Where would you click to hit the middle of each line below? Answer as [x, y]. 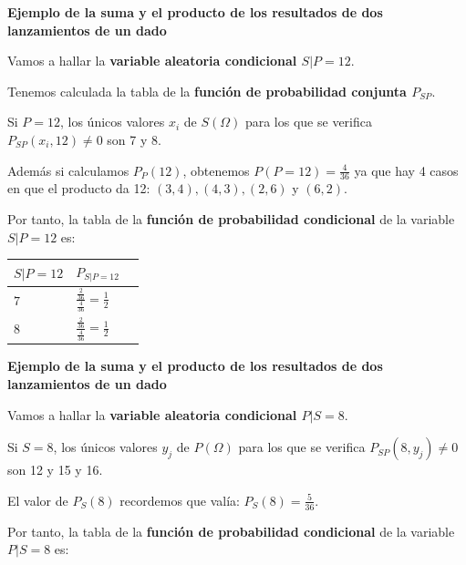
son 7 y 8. [134, 139]
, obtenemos [216, 170]
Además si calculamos [68, 170]
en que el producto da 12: [79, 188]
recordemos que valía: [180, 500]
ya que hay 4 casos [406, 170]
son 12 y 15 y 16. [55, 470]
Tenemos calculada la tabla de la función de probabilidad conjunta [207, 91]
